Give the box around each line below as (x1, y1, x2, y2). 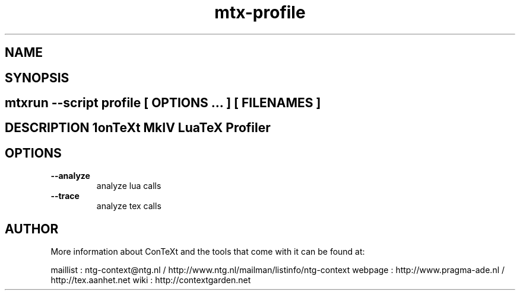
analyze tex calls (96, 201, 161, 211)
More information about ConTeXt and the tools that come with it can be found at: (50, 246, 365, 257)
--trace (50, 191, 80, 201)
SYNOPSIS (5, 70, 69, 85)
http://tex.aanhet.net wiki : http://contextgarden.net (50, 275, 251, 286)
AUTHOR (5, 221, 59, 236)
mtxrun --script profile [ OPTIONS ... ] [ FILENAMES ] (5, 95, 321, 111)
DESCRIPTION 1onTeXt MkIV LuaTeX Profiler (5, 120, 271, 136)
